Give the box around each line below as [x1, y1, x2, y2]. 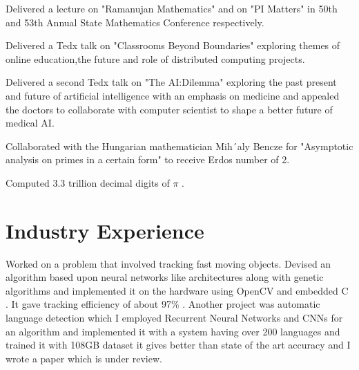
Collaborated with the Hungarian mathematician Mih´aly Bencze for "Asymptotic [6, 138, 353, 153]
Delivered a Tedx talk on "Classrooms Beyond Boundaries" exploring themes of [6, 38, 340, 53]
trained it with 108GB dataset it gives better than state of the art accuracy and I [6, 337, 351, 352]
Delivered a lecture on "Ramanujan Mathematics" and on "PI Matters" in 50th [6, 1, 338, 15]
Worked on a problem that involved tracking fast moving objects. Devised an [6, 256, 331, 270]
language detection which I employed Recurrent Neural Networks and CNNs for [6, 311, 343, 325]
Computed [6, 175, 50, 189]
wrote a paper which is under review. [6, 351, 162, 365]
